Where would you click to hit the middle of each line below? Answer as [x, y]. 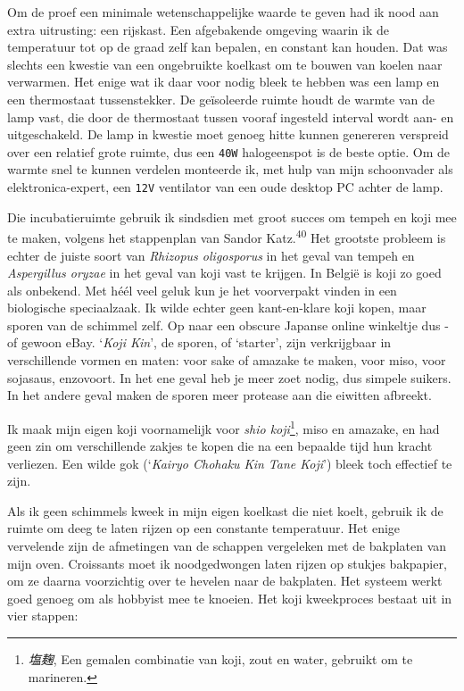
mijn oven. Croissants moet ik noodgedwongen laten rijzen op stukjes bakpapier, [227, 563]
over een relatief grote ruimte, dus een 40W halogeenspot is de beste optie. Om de [228, 151]
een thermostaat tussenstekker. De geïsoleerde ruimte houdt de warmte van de [221, 99]
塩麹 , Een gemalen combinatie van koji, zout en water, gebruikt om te [220, 659]
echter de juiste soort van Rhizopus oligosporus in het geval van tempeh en [211, 255]
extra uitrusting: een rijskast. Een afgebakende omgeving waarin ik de [198, 29]
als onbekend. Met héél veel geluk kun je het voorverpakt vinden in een [202, 290]
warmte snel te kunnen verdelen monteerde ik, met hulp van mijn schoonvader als [230, 169]
